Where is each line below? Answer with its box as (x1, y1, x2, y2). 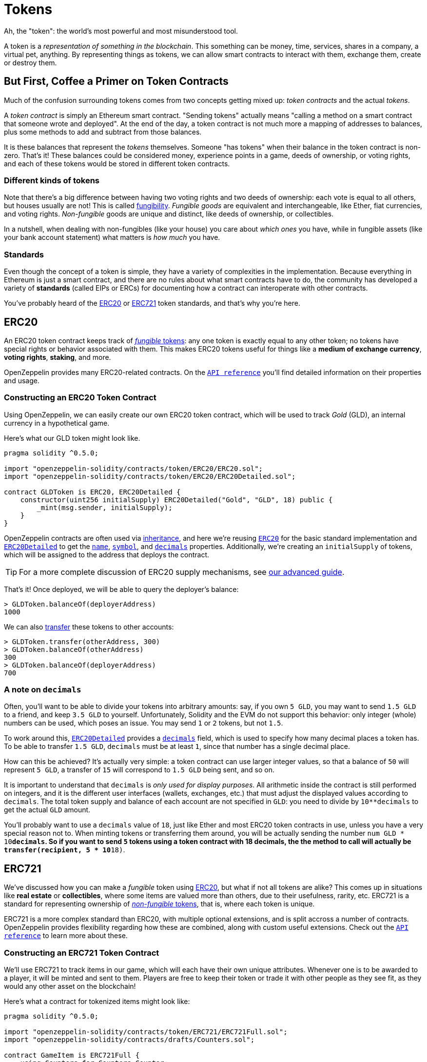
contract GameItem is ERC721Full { (4, 1051, 140, 1060)
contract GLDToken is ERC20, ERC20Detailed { (4, 488, 181, 496)
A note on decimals (4, 685, 81, 695)
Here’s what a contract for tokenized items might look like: (4, 997, 190, 1006)
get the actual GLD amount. (4, 806, 91, 814)
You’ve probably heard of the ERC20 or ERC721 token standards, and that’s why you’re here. (4, 299, 301, 308)
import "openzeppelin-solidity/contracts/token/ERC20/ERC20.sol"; (4, 464, 263, 472)
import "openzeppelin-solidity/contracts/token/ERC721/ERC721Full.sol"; (4, 1028, 288, 1036)
